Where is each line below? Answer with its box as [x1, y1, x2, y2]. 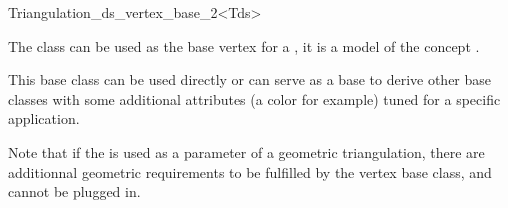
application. [8, 108, 80, 129]
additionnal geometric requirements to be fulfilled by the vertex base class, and [8, 161, 492, 182]
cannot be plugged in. [8, 181, 141, 202]
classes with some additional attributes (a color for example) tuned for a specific [8, 88, 501, 109]
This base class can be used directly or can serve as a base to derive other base [8, 69, 492, 90]
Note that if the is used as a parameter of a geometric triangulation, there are [8, 141, 485, 162]
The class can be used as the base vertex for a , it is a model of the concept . [8, 35, 480, 56]
